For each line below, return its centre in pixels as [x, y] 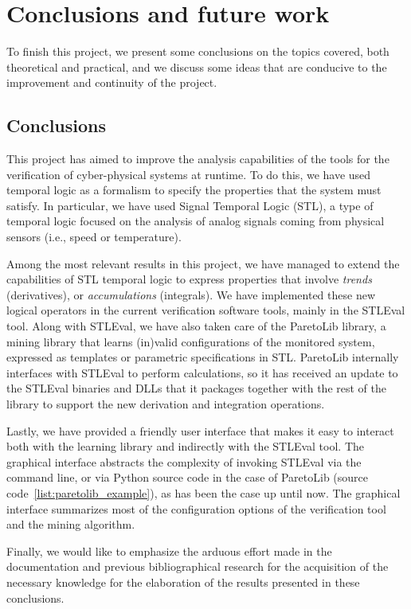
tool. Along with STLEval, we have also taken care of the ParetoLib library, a [196, 326]
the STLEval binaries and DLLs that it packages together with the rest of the [196, 388]
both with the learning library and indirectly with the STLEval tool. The [186, 446]
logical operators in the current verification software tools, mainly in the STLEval [206, 310]
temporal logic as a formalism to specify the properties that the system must [194, 190]
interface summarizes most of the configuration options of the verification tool [196, 508]
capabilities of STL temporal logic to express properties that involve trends [189, 279]
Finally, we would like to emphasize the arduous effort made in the [169, 550]
